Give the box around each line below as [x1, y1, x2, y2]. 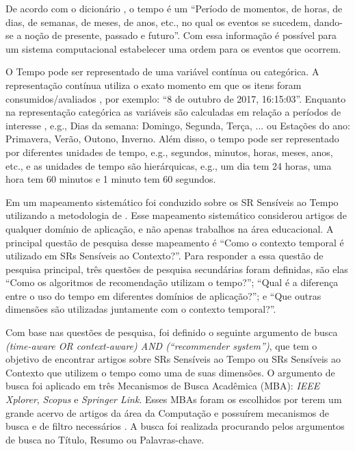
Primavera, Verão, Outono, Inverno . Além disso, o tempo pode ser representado [5, 131, 339, 146]
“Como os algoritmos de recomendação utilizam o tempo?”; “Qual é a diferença [5, 275, 339, 289]
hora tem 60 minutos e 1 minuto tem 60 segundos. [5, 172, 216, 186]
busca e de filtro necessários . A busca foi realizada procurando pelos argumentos [5, 419, 345, 433]
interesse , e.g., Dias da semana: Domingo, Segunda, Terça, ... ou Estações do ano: [5, 118, 350, 132]
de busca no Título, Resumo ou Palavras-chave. [5, 432, 205, 446]
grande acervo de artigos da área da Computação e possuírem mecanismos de [5, 405, 330, 420]
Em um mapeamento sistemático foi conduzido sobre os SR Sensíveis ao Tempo [5, 194, 339, 209]
